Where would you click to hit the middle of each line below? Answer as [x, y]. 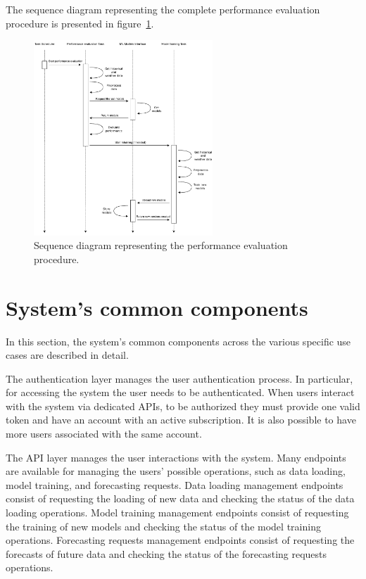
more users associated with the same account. [104, 434]
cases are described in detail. [67, 355]
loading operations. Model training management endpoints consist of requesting [177, 513]
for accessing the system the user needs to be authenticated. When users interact [180, 392]
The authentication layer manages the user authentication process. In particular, [179, 378]
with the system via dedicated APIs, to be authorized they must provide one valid [183, 406]
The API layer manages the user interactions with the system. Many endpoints [176, 457]
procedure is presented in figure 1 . [80, 23]
